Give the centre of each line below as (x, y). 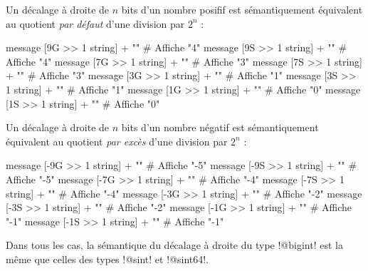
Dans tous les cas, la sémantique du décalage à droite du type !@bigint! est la (174, 245)
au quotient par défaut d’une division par (95, 23)
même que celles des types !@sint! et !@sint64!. (107, 259)
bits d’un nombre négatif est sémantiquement (220, 127)
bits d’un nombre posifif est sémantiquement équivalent (242, 9)
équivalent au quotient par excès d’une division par (117, 141)
